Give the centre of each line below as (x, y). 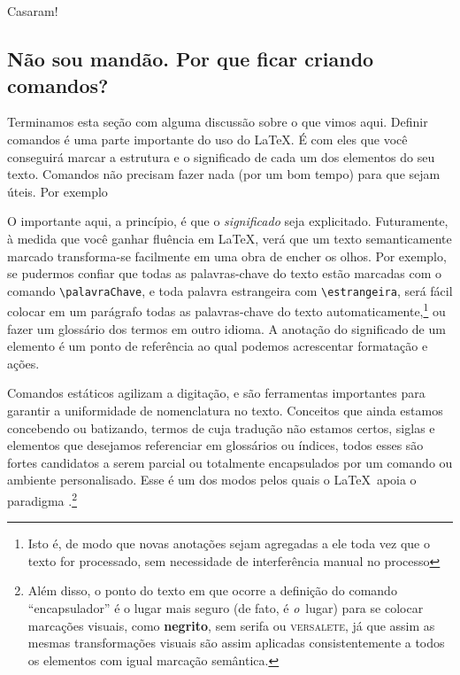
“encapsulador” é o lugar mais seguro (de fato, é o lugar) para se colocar (226, 608)
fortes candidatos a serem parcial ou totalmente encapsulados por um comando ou (230, 462)
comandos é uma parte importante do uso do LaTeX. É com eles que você (207, 139)
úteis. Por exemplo (57, 191)
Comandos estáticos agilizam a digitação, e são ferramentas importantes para (216, 393)
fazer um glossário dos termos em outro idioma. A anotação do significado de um (226, 328)
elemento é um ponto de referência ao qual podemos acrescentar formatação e (218, 346)
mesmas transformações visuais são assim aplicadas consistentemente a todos (236, 643)
